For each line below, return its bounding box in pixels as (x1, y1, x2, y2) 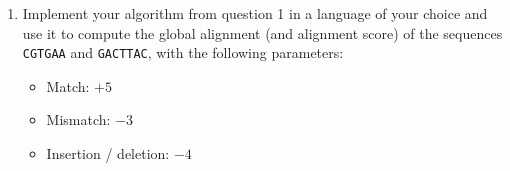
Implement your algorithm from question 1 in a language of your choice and (22, 3, 488, 23)
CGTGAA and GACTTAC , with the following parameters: (22, 42, 344, 63)
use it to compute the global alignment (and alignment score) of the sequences (22, 22, 503, 43)
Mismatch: (46, 109, 111, 130)
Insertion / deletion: (46, 143, 170, 164)
